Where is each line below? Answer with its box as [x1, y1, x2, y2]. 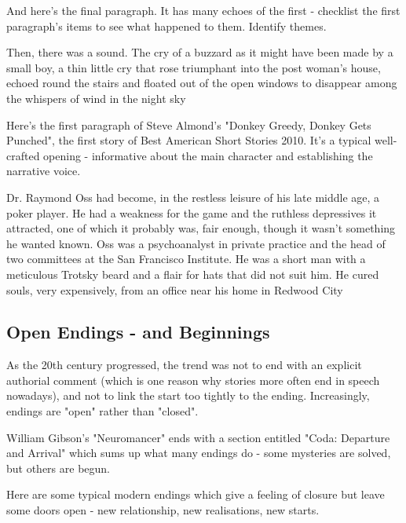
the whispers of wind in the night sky [6, 90, 186, 106]
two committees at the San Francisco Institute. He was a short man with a [6, 251, 366, 267]
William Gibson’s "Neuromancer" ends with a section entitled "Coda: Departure [6, 429, 390, 445]
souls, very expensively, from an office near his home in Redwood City [6, 281, 343, 298]
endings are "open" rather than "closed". [6, 403, 199, 419]
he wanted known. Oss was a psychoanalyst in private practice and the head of [6, 235, 386, 251]
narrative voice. [6, 163, 81, 179]
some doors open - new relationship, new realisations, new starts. [6, 502, 320, 518]
